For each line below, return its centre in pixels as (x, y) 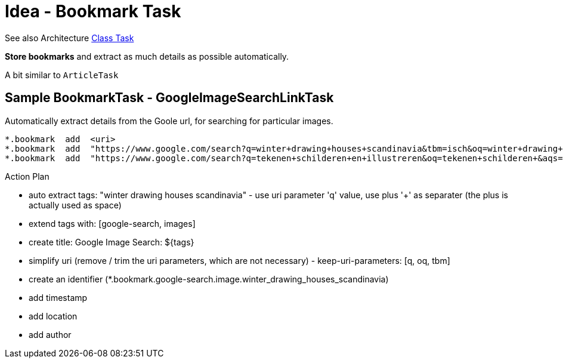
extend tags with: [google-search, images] (112, 223)
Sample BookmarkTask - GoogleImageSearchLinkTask (169, 98)
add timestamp (58, 297)
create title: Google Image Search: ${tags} (112, 242)
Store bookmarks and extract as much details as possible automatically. (147, 56)
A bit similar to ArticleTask (62, 75)
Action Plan (27, 176)
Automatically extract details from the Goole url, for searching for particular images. (169, 121)
